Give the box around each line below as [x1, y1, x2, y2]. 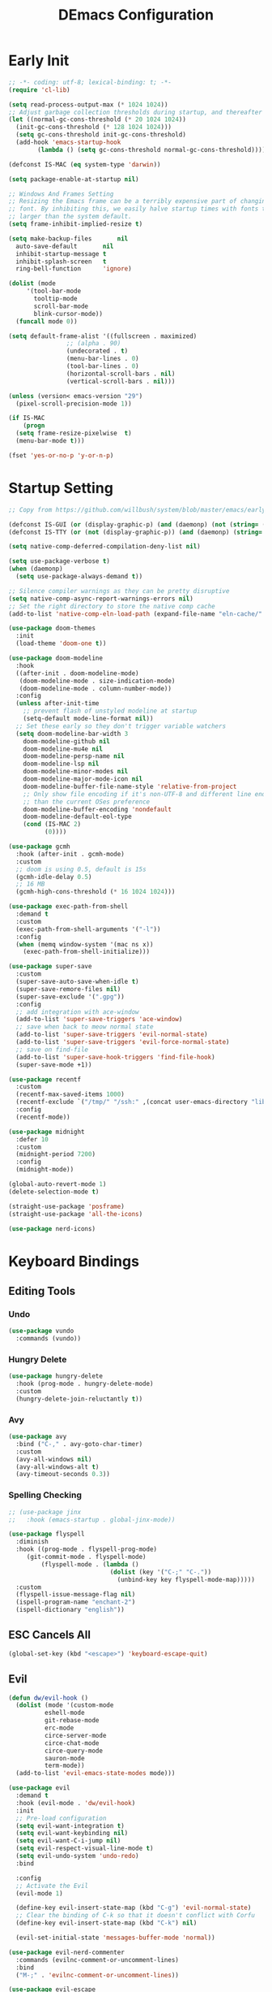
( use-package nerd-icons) [8, 1224, 96, 1232]
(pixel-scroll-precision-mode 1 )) [15, 400, 132, 408]
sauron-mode [44, 1754, 85, 1762]
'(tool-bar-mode [26, 287, 82, 296]
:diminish [15, 1538, 49, 1546]
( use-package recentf [8, 1075, 82, 1084]
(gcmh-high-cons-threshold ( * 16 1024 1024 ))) [15, 888, 176, 896]
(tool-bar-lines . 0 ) [66, 362, 139, 370]
